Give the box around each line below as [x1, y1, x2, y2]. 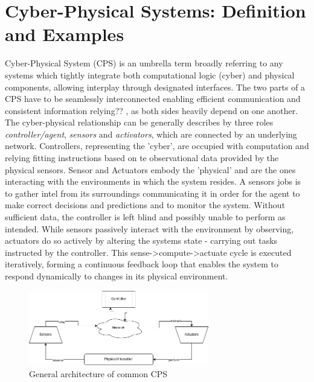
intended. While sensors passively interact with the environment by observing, [5, 222, 294, 235]
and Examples [5, 22, 124, 46]
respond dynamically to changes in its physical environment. [5, 270, 228, 282]
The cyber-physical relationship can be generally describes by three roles [5, 116, 274, 129]
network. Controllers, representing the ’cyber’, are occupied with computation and [5, 139, 309, 152]
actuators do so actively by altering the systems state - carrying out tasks [5, 234, 278, 247]
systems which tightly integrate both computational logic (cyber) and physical [5, 68, 295, 81]
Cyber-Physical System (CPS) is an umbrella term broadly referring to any [5, 57, 283, 69]
